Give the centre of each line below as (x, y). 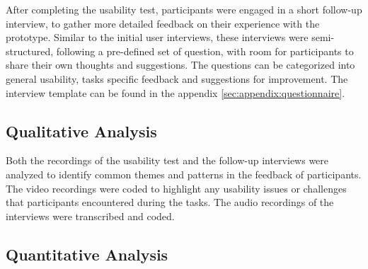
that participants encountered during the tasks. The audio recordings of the (170, 202)
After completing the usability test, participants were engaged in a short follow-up (184, 9)
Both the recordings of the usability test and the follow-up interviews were (167, 160)
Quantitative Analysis (87, 254)
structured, (30, 51)
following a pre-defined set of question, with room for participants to (205, 51)
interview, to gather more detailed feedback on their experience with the (163, 23)
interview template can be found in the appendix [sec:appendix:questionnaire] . (176, 92)
